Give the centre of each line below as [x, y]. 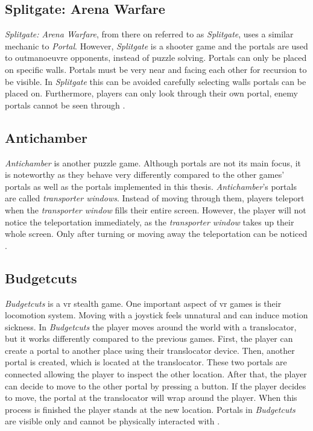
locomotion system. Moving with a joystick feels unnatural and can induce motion [156, 315]
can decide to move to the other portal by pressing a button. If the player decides [156, 385]
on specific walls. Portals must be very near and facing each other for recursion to [156, 69]
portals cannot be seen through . [65, 105]
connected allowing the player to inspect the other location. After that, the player [156, 374]
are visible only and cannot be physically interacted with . [112, 421]
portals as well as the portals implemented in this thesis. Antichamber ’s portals [151, 186]
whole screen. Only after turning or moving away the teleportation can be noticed [156, 234]
